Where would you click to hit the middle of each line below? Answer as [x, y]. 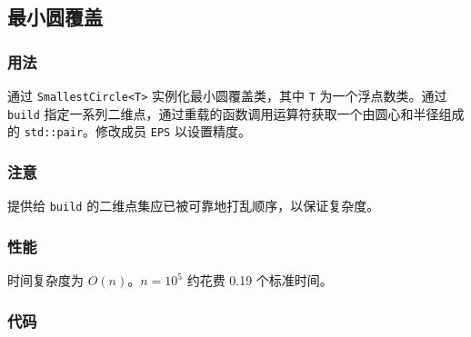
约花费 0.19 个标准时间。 [260, 280]
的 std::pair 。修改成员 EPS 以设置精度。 [129, 131]
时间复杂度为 [45, 280]
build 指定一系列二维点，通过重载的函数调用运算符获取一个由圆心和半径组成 [236, 113]
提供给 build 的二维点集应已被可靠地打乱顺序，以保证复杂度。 [194, 206]
